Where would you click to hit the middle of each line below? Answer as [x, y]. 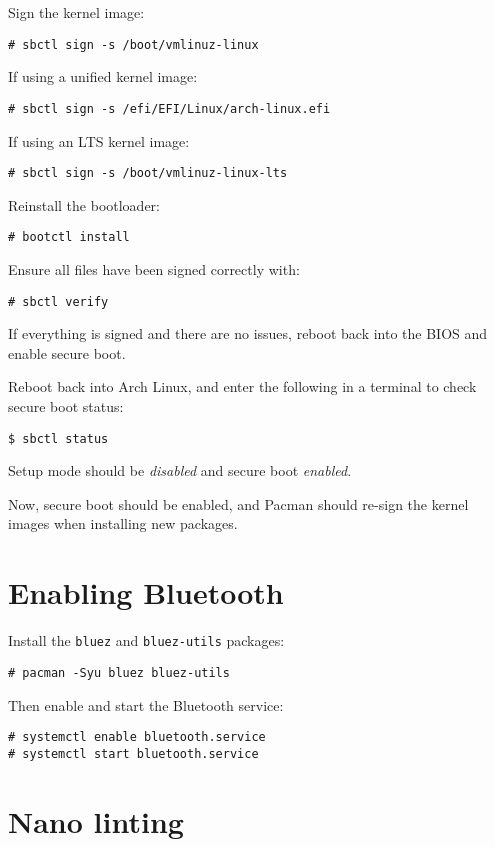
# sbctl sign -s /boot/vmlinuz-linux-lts [148, 173]
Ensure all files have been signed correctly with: [154, 269]
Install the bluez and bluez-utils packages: [146, 640]
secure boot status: [66, 406]
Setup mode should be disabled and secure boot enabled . [180, 470]
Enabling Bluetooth [146, 592]
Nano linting [96, 820]
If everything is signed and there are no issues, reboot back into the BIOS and [248, 333]
